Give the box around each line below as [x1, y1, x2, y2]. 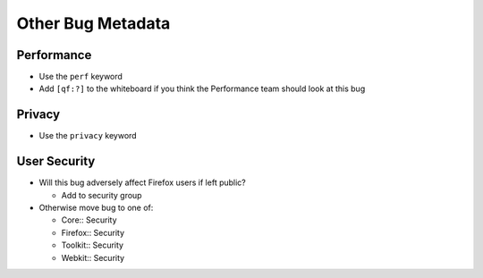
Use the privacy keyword [38, 131, 138, 141]
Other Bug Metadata [16, 13, 171, 33]
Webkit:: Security [61, 252, 125, 263]
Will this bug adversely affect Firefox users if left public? [38, 177, 246, 188]
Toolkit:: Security [61, 240, 124, 250]
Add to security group [61, 190, 142, 200]
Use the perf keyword [38, 72, 123, 82]
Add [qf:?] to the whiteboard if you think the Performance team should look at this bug [38, 83, 366, 94]
